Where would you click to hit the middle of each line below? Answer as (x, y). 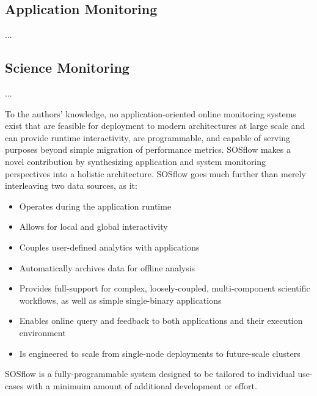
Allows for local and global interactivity (93, 226)
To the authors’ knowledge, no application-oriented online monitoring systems (151, 113)
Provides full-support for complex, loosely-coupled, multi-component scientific (165, 288)
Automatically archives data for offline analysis (107, 267)
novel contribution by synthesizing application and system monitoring (136, 161)
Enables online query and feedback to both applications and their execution (161, 321)
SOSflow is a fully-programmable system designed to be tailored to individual (150, 374)
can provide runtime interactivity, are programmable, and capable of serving (148, 137)
